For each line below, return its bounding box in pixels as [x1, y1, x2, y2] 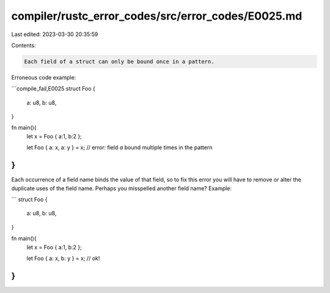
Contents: [11, 42, 36, 49]
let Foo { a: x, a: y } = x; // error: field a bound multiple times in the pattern [26, 144, 213, 151]
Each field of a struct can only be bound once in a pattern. [24, 58, 215, 65]
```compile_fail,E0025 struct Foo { [11, 85, 96, 92]
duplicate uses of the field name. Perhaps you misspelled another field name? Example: [11, 184, 232, 192]
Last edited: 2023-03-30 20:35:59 [11, 31, 98, 38]
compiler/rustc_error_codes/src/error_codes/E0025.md [11, 9, 302, 23]
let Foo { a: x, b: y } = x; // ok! [26, 254, 100, 262]
